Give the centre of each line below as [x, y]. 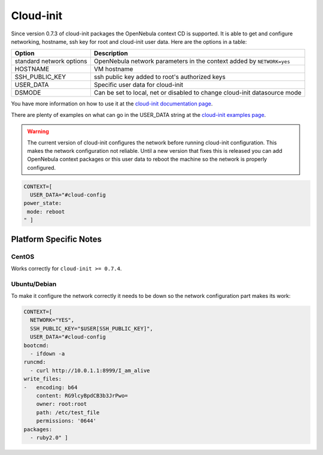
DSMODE [28, 93]
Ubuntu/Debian [34, 284]
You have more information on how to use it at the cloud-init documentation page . [112, 104]
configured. [42, 167]
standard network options [51, 61]
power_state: [43, 203]
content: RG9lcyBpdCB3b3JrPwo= [82, 396]
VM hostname [113, 69]
